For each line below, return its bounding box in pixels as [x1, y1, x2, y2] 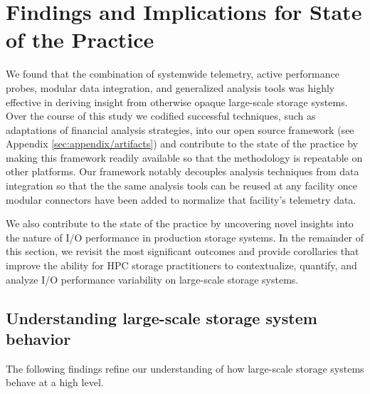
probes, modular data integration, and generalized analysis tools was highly [6, 80, 335, 95]
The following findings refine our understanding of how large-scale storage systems [6, 361, 364, 375]
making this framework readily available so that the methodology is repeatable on [6, 150, 363, 165]
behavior [6, 328, 71, 349]
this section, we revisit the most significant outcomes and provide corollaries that [6, 244, 359, 259]
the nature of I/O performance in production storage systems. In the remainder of [6, 229, 364, 244]
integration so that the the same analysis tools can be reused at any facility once [6, 178, 358, 193]
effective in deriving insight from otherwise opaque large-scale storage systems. [6, 94, 348, 109]
